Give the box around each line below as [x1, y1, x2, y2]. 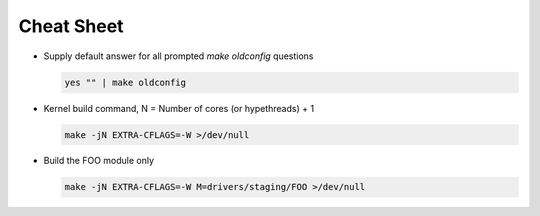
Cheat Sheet [18, 15, 124, 37]
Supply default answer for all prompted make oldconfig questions [43, 50, 314, 62]
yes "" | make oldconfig [64, 76, 187, 88]
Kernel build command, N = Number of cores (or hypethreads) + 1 [43, 102, 315, 114]
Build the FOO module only [43, 155, 155, 167]
